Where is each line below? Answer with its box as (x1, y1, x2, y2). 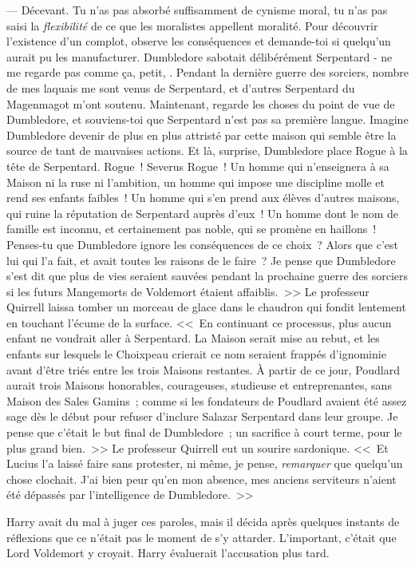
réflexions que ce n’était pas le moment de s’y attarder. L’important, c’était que (6, 528, 397, 545)
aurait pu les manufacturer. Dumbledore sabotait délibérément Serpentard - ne (6, 48, 393, 65)
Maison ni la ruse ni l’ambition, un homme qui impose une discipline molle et (6, 173, 385, 190)
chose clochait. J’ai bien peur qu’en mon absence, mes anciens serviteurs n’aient (6, 470, 397, 487)
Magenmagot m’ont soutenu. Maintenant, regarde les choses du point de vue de (6, 95, 395, 112)
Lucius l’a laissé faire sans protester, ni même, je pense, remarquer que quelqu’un (6, 455, 403, 472)
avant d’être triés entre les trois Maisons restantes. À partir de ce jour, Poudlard (6, 361, 401, 378)
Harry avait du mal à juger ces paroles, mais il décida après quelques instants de (6, 513, 400, 529)
